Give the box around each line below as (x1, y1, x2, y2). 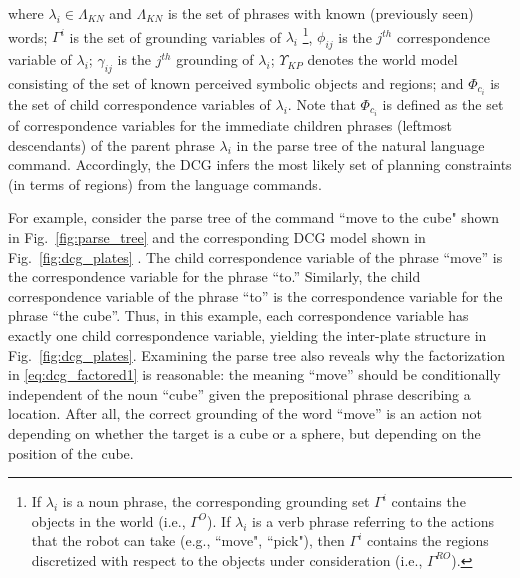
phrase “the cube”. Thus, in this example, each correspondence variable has (8, 305, 469, 326)
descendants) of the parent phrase (8, 134, 215, 155)
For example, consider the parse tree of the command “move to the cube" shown (8, 207, 500, 228)
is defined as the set (382, 93, 504, 114)
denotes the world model (307, 49, 458, 70)
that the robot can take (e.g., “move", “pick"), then (31, 530, 345, 551)
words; (8, 26, 48, 47)
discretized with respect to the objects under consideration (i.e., (31, 549, 423, 570)
